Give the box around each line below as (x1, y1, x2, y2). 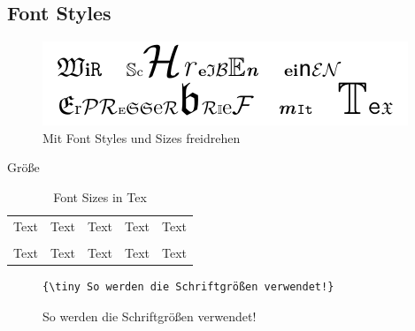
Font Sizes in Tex (53, 187, 147, 206)
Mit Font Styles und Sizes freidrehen (42, 128, 241, 147)
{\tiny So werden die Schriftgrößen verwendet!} (42, 281, 334, 294)
